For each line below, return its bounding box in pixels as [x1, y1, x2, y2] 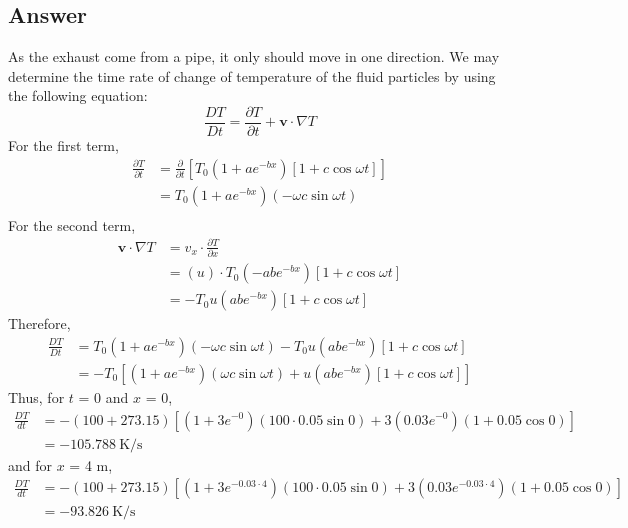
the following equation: [8, 85, 148, 106]
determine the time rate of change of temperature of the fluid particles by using [8, 65, 496, 86]
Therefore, [8, 313, 71, 334]
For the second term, [8, 214, 136, 235]
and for [8, 454, 53, 475]
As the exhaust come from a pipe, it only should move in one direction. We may [8, 46, 500, 67]
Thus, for [8, 386, 65, 407]
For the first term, [8, 135, 119, 156]
